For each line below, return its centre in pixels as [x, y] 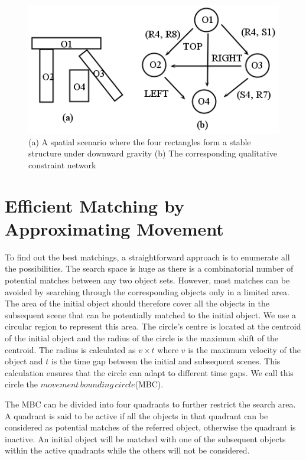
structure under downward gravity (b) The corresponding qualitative [153, 153]
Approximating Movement [114, 228]
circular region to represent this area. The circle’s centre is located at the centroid [153, 326]
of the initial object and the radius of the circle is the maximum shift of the [142, 337]
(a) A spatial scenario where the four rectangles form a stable [140, 141]
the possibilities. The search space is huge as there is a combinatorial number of [149, 268]
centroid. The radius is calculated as [70, 349]
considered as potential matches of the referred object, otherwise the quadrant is [150, 427]
